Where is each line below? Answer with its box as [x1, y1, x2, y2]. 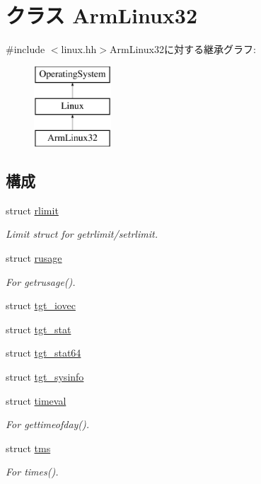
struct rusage [6, 250, 62, 265]
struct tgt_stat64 [6, 345, 81, 360]
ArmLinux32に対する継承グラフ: [110, 42, 256, 57]
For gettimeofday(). [6, 417, 90, 432]
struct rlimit [6, 202, 59, 217]
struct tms [6, 440, 51, 455]
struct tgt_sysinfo [6, 369, 84, 384]
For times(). [6, 464, 59, 479]
